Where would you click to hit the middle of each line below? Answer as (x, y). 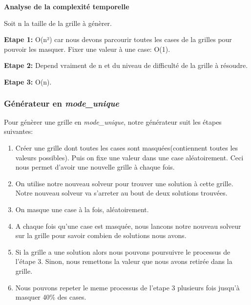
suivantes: (19, 131)
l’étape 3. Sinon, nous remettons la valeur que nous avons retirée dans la (124, 261)
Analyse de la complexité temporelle (67, 6)
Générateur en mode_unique (62, 103)
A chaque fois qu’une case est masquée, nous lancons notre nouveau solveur (128, 226)
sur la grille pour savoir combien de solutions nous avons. (101, 235)
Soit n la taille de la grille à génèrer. (58, 23)
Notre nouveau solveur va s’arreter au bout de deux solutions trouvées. (121, 193)
